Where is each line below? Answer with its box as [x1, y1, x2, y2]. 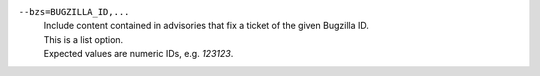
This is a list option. [43, 33, 124, 45]
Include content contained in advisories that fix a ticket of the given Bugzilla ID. [43, 20, 369, 32]
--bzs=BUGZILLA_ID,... [18, 6, 130, 17]
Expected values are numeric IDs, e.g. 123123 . [43, 48, 234, 60]
